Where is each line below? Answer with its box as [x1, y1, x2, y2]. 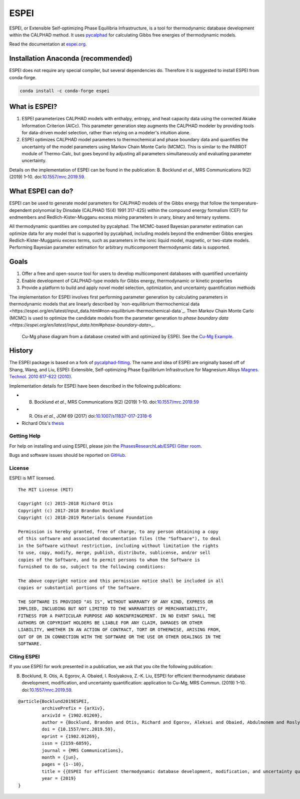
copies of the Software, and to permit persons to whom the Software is [18, 557, 200, 563]
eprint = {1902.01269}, [41, 733, 100, 739]
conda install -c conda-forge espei [19, 88, 110, 94]
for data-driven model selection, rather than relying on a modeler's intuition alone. [21, 129, 191, 135]
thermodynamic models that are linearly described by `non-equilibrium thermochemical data [9, 301, 200, 307]
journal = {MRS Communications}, [41, 747, 124, 753]
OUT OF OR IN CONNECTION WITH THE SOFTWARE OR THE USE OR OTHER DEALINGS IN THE [18, 634, 221, 640]
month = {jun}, [41, 754, 79, 760]
